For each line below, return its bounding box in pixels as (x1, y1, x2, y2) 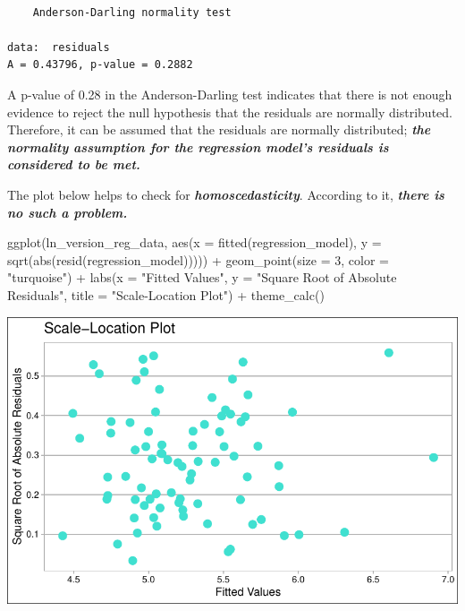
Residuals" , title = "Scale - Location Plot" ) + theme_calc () (7, 285, 325, 304)
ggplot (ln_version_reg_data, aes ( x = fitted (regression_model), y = (7, 233, 382, 252)
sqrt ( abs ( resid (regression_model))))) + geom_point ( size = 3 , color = (7, 250, 389, 269)
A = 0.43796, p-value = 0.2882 (7, 58, 193, 72)
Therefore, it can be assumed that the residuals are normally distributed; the (7, 120, 431, 139)
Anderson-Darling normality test (32, 5, 232, 19)
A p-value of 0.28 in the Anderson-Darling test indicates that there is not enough (7, 84, 452, 103)
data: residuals (7, 40, 110, 54)
